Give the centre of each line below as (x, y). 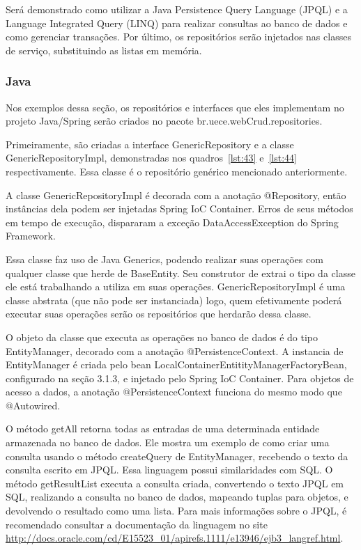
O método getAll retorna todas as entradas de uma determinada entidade (163, 429)
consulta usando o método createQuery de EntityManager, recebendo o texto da (177, 456)
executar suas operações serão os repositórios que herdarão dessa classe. (159, 314)
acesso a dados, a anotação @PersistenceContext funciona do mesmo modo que (174, 392)
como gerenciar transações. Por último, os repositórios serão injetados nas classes (178, 37)
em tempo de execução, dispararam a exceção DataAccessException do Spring (172, 222)
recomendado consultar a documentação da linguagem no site (137, 524)
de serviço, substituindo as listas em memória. (104, 50)
